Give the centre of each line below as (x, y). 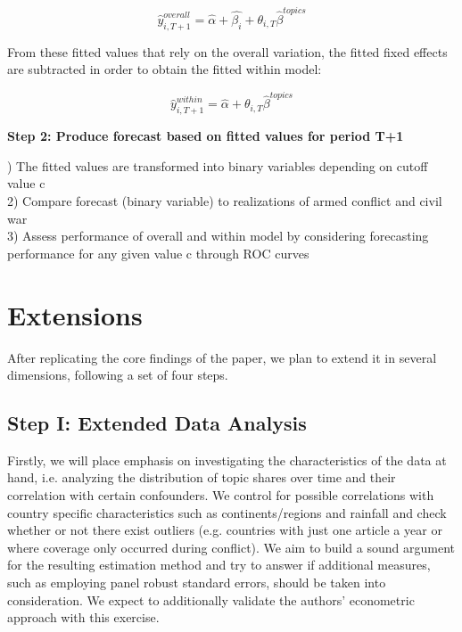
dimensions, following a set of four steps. (118, 375)
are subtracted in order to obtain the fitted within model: (165, 69)
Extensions (75, 314)
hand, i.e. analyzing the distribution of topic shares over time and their (202, 477)
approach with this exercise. (83, 617)
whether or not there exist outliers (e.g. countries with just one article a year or (225, 530)
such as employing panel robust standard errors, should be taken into (197, 583)
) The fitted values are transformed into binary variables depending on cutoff (218, 165)
